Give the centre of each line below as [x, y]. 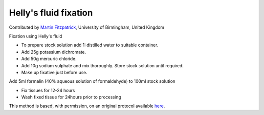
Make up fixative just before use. [54, 72]
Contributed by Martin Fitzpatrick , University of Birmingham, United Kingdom [87, 27]
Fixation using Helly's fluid [36, 36]
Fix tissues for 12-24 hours [48, 90]
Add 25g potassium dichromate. [54, 52]
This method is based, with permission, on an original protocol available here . [87, 106]
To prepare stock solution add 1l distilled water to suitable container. [90, 45]
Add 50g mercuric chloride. [49, 59]
